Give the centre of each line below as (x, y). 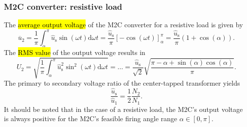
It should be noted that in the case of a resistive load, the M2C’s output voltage (123, 109)
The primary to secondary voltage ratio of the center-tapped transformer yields (122, 83)
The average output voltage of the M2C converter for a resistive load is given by (123, 25)
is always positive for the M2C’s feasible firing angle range (91, 118)
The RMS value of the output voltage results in (75, 52)
